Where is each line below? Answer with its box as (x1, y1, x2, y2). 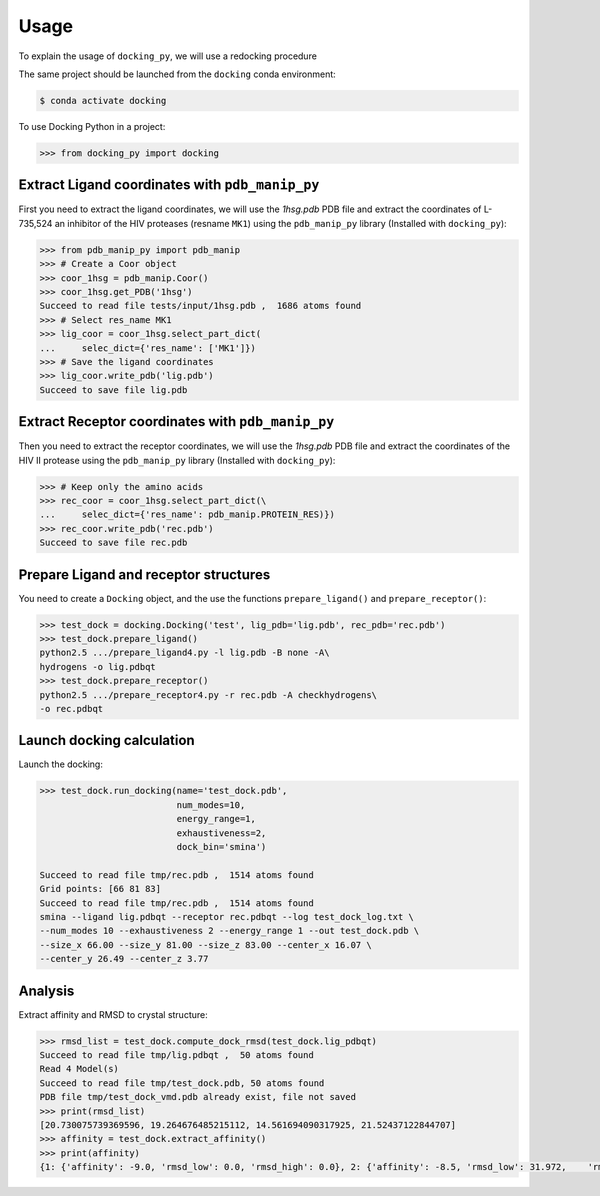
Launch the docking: (18, 758, 104, 770)
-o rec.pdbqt (39, 703, 104, 714)
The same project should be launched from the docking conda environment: (18, 68, 337, 80)
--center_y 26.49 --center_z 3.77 (39, 953, 209, 965)
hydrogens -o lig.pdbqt (39, 661, 157, 672)
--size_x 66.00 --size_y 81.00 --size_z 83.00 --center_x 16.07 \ (39, 939, 372, 950)
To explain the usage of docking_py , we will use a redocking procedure (18, 50, 317, 62)
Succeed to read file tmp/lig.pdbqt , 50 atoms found (39, 1049, 314, 1060)
